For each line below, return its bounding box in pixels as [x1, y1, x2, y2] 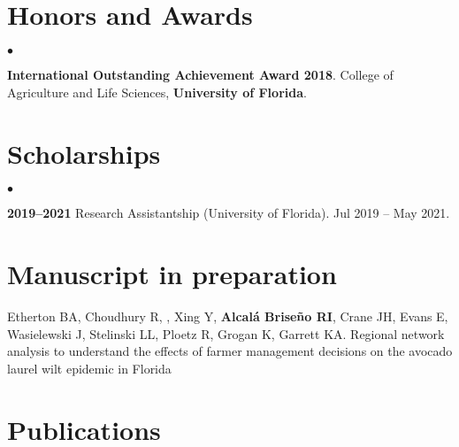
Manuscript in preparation [7, 256, 337, 292]
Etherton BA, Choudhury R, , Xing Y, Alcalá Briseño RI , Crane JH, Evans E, [7, 307, 448, 326]
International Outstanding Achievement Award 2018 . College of [7, 66, 394, 84]
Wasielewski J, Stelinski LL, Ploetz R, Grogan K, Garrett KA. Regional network [7, 324, 445, 343]
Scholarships [7, 135, 161, 171]
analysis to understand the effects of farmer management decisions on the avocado [7, 342, 453, 360]
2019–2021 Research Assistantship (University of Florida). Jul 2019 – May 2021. [7, 204, 450, 222]
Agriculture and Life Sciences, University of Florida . [7, 82, 307, 101]
